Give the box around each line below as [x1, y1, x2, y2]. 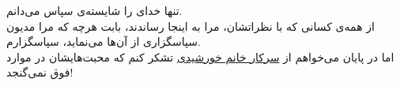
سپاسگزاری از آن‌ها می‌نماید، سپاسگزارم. [6, 33, 201, 50]
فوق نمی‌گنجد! [6, 64, 74, 80]
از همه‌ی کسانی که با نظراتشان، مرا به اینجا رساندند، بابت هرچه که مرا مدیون [6, 17, 375, 34]
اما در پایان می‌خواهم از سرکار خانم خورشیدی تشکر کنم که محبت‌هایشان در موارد [6, 48, 394, 65]
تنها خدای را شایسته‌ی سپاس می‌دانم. [6, 2, 183, 18]
